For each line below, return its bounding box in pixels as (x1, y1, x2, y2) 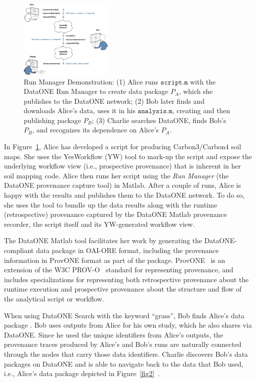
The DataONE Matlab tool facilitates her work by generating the (4, 235, 202, 246)
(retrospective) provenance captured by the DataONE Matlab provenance (4, 209, 227, 219)
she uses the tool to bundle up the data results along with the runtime (4, 199, 217, 210)
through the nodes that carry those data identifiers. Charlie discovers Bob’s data (4, 348, 248, 359)
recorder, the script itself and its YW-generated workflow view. (4, 218, 195, 229)
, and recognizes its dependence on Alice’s (32, 125, 159, 135)
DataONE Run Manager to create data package (24, 86, 169, 96)
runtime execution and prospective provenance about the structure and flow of (4, 284, 242, 294)
